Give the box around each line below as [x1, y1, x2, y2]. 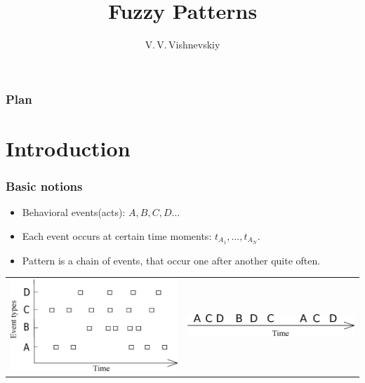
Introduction [6, 133, 131, 162]
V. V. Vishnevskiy [145, 37, 220, 52]
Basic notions [6, 177, 83, 194]
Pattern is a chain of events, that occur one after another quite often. [22, 253, 321, 267]
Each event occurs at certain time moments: [22, 228, 212, 243]
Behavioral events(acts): [22, 205, 126, 220]
